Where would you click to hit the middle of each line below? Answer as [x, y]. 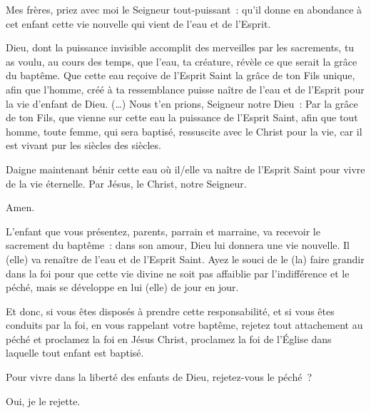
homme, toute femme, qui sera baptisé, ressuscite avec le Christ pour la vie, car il [184, 131]
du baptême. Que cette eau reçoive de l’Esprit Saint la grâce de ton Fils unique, [181, 75]
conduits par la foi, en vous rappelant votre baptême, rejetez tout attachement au [184, 325]
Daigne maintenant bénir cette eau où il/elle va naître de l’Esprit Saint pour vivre [185, 169]
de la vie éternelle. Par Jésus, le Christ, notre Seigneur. [126, 183]
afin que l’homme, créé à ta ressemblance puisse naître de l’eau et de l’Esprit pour [185, 89]
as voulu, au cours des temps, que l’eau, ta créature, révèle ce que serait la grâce [182, 61]
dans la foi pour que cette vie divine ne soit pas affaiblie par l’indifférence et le [178, 273]
